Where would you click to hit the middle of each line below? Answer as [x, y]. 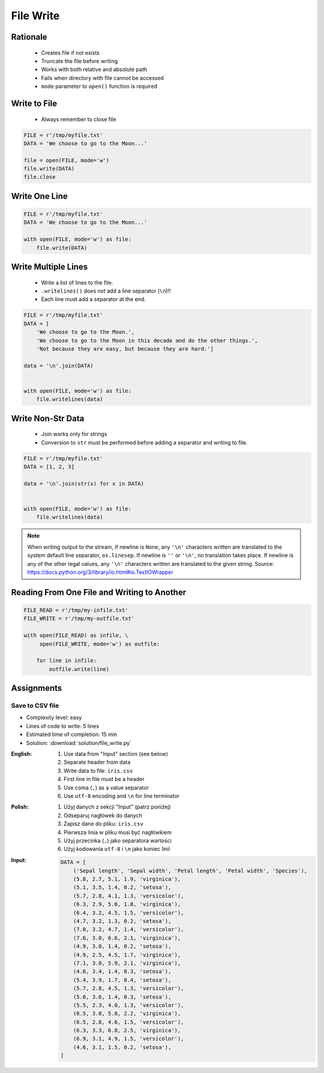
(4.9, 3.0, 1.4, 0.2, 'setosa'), [122, 947]
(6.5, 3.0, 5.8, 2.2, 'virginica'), [127, 1014]
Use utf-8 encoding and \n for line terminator [122, 795]
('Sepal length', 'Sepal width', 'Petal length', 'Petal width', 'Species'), [190, 871]
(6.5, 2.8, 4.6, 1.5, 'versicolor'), [128, 1022]
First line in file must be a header [104, 779]
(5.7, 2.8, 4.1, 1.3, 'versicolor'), [128, 896]
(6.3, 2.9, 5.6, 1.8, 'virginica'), [127, 904]
